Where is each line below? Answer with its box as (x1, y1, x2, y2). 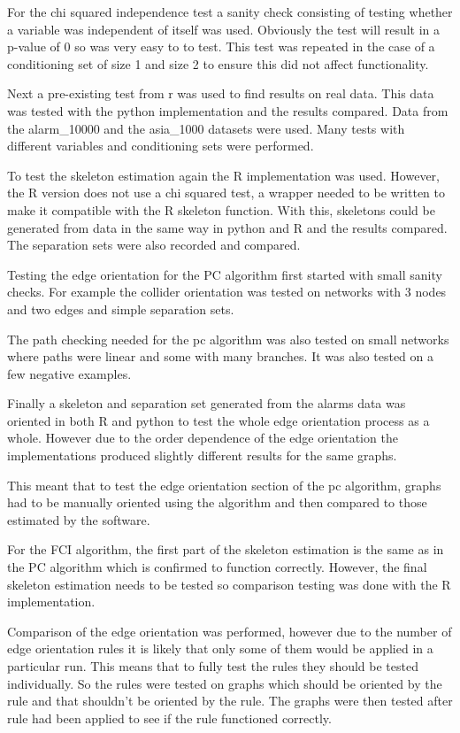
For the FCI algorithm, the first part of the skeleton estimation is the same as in (7, 540, 444, 559)
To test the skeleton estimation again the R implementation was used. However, (7, 166, 440, 184)
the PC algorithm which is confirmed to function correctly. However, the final (7, 558, 427, 576)
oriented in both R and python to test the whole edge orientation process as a (7, 411, 430, 429)
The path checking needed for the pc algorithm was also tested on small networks (7, 329, 449, 348)
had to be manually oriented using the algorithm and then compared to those (7, 493, 427, 512)
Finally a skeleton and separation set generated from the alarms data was (7, 394, 406, 413)
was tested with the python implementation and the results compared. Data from (7, 101, 448, 120)
